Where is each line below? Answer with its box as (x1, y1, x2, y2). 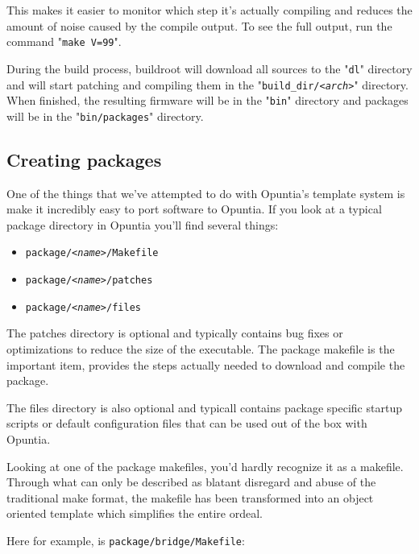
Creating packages (6, 147, 162, 172)
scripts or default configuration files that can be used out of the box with (6, 415, 367, 432)
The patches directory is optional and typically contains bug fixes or (6, 325, 343, 341)
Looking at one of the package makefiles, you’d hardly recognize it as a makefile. (6, 457, 404, 474)
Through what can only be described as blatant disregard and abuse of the (6, 473, 376, 490)
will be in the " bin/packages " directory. (6, 107, 204, 124)
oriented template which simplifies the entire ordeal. (6, 505, 263, 522)
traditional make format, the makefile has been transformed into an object (6, 489, 374, 506)
